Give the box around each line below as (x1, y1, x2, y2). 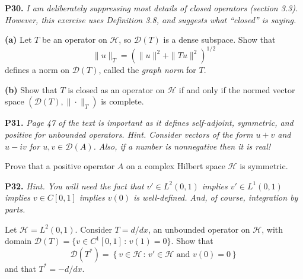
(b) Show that (5, 83, 58, 96)
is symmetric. (240, 160, 288, 172)
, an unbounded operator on (148, 223, 250, 235)
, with (261, 223, 283, 235)
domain (5, 234, 32, 247)
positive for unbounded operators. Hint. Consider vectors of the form (5, 128, 253, 141)
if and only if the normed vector (178, 83, 295, 96)
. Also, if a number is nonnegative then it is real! (93, 139, 271, 152)
